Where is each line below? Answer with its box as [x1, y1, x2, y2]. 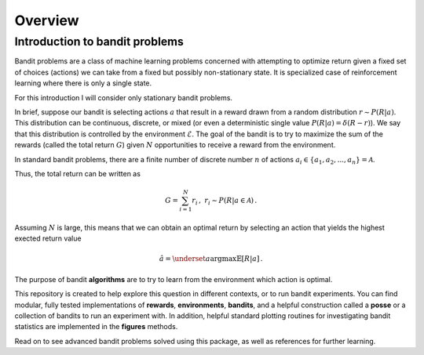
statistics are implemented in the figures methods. [14, 322, 178, 331]
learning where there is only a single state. [14, 78, 152, 88]
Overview [14, 12, 79, 29]
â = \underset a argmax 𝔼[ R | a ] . [159, 255, 263, 263]
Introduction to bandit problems [14, 34, 185, 49]
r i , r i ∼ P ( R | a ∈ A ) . [192, 196, 258, 207]
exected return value [14, 234, 82, 243]
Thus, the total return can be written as [14, 168, 141, 178]
